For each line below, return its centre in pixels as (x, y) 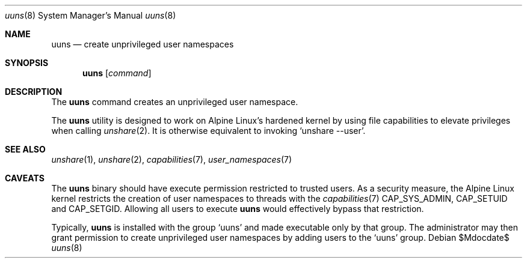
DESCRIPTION (34, 92)
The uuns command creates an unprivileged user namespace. (175, 102)
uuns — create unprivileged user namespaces (143, 44)
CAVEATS (25, 178)
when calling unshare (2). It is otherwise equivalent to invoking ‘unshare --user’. (208, 131)
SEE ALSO (25, 149)
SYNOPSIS (27, 63)
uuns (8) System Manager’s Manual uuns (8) (91, 15)
